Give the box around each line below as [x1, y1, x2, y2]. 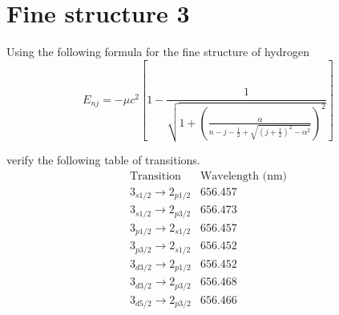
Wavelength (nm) [200, 170, 288, 182]
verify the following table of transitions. [6, 151, 200, 168]
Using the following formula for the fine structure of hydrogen [6, 43, 309, 60]
